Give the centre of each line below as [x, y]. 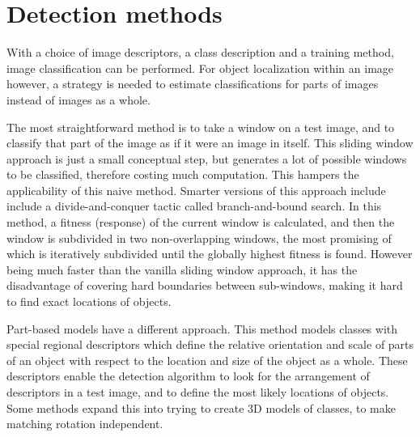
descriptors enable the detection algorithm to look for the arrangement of [188, 376]
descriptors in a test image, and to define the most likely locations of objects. [198, 392]
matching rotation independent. [85, 424]
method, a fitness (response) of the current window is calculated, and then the [201, 222]
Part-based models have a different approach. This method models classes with [202, 328]
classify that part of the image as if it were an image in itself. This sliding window [210, 143]
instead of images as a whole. [78, 99]
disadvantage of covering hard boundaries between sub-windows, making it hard [205, 285]
